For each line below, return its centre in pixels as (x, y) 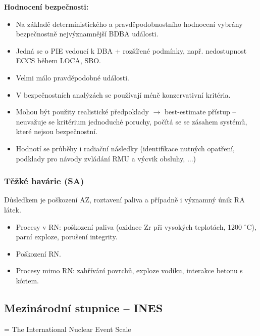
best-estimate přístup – (200, 112)
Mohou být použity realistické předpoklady (82, 112)
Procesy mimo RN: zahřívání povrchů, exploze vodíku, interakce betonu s (129, 270)
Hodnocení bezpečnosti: (46, 7)
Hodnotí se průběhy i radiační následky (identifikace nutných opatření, (125, 148)
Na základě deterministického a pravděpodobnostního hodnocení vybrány (129, 24)
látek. (13, 209)
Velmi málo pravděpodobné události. (72, 77)
